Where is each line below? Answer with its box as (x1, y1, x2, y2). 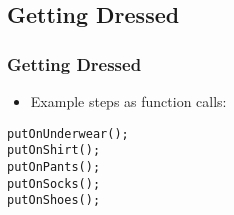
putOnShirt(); (7, 143, 101, 158)
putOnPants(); (7, 159, 101, 174)
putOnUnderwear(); (7, 126, 129, 141)
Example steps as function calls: (30, 91, 227, 111)
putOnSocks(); (7, 176, 101, 191)
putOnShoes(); (7, 193, 101, 208)
